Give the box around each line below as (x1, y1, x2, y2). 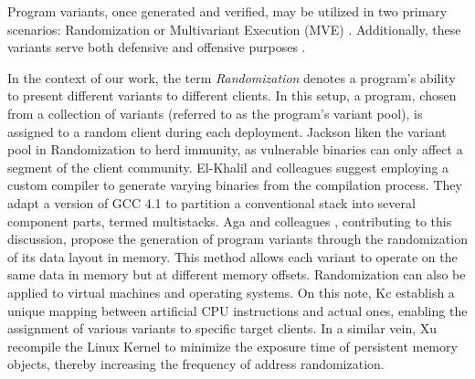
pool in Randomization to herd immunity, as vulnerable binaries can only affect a (7, 140, 463, 159)
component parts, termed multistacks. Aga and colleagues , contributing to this (7, 211, 452, 230)
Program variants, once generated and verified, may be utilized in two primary (7, 2, 448, 20)
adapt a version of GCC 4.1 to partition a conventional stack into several (7, 193, 416, 212)
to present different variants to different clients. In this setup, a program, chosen (7, 86, 457, 105)
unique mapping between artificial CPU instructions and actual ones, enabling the (7, 300, 468, 320)
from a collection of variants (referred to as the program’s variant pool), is (7, 103, 423, 122)
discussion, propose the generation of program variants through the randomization (7, 229, 468, 248)
